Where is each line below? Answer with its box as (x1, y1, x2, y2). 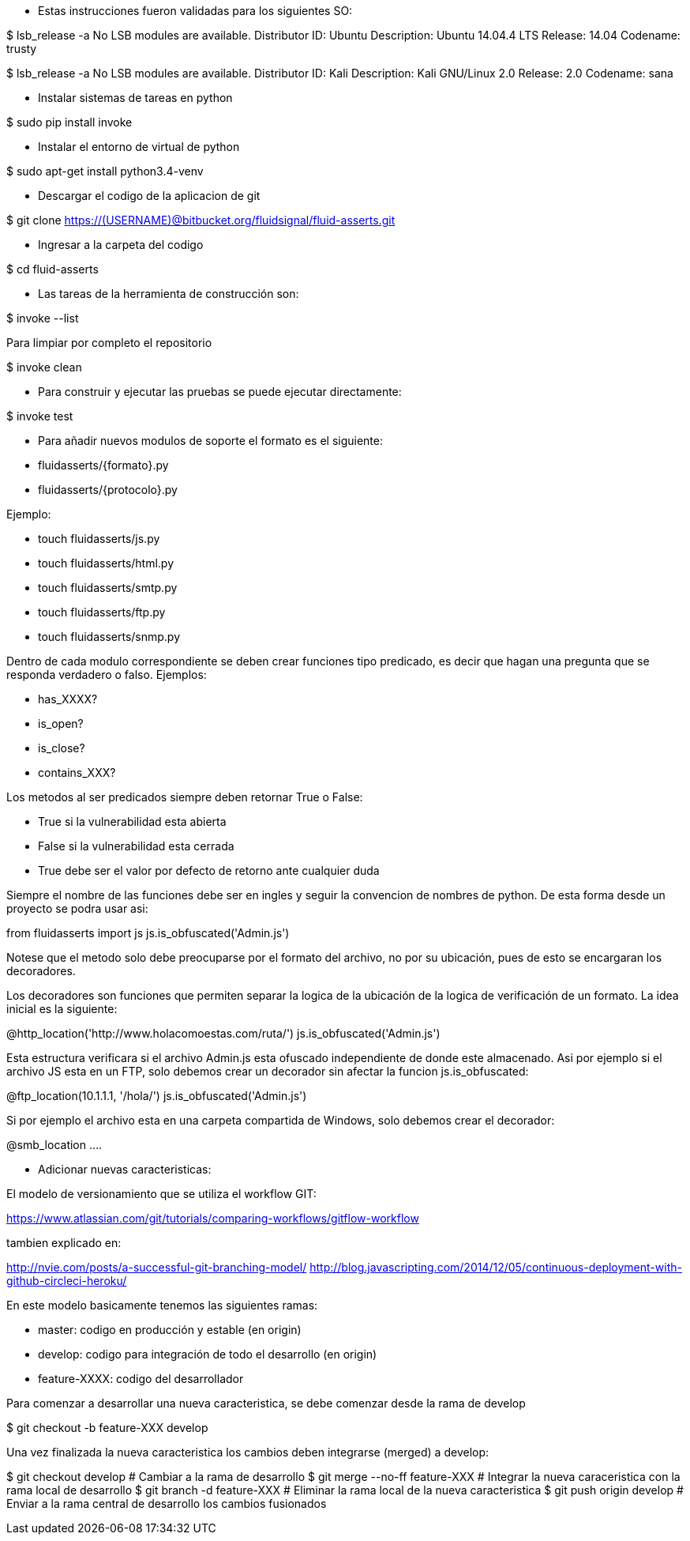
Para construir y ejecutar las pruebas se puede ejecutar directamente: (38, 385, 402, 398)
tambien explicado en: (6, 1236, 122, 1249)
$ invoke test (6, 409, 73, 423)
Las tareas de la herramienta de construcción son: (38, 287, 299, 300)
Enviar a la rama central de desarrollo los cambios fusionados (6, 1497, 327, 1510)
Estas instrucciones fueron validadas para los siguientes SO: (38, 4, 353, 17)
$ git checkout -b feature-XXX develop (6, 1421, 208, 1434)
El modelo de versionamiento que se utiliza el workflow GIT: (6, 1187, 317, 1200)
